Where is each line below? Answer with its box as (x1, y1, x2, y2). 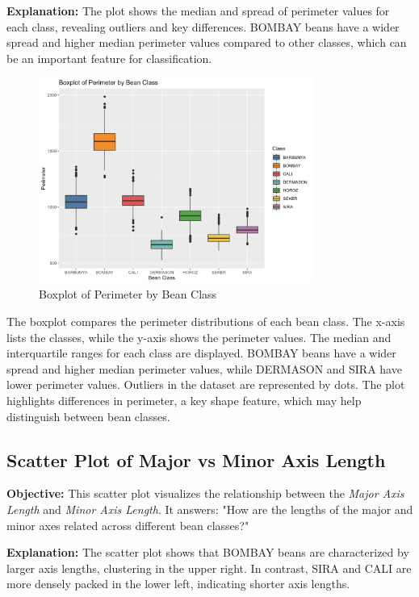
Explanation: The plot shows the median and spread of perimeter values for (6, 2, 390, 19)
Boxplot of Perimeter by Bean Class (39, 286, 217, 303)
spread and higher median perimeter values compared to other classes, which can (6, 34, 407, 51)
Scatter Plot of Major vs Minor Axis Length (6, 447, 386, 472)
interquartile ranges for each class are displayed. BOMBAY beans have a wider (6, 344, 396, 361)
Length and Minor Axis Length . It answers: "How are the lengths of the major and (6, 500, 413, 517)
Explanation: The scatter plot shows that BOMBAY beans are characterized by (6, 544, 409, 561)
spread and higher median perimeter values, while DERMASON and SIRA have (6, 360, 402, 377)
